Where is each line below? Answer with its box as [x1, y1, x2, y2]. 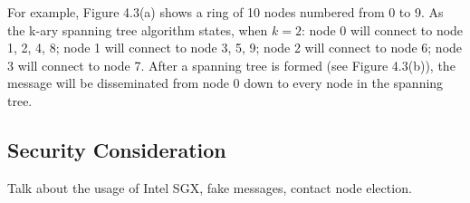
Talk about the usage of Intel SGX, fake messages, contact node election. [7, 178, 412, 197]
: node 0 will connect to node [301, 20, 464, 39]
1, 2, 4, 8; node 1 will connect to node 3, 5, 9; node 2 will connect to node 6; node [7, 38, 463, 57]
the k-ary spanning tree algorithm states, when [7, 20, 268, 39]
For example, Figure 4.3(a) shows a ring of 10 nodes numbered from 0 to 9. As [7, 3, 444, 21]
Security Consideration [7, 135, 226, 163]
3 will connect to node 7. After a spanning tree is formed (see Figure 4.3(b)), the [7, 55, 456, 74]
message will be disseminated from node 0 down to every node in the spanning [7, 73, 444, 92]
